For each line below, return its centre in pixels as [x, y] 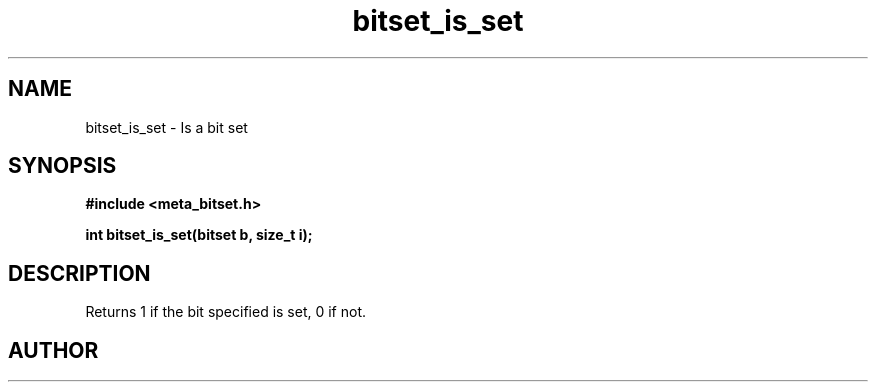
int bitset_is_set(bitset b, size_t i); [199, 235]
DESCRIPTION [79, 273]
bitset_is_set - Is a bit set [166, 127]
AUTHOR [53, 350]
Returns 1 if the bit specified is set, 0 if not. [226, 312]
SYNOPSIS [62, 166]
